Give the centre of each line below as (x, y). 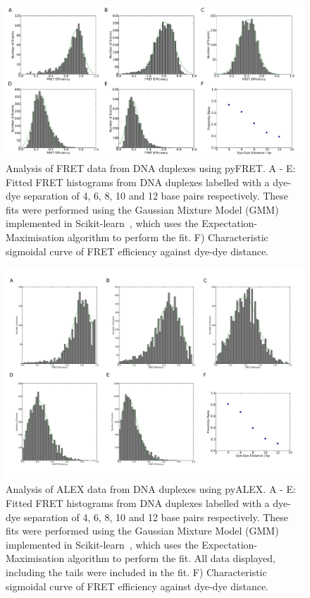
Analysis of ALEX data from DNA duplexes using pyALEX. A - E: (151, 489)
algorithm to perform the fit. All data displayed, (171, 558)
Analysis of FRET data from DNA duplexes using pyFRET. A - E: (151, 167)
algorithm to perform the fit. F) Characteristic (168, 237)
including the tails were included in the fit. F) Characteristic (136, 572)
